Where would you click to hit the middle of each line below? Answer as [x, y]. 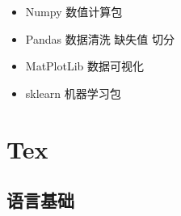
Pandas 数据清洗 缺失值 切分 [100, 38]
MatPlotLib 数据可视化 [85, 66]
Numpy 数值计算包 [74, 11]
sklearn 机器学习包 [73, 93]
